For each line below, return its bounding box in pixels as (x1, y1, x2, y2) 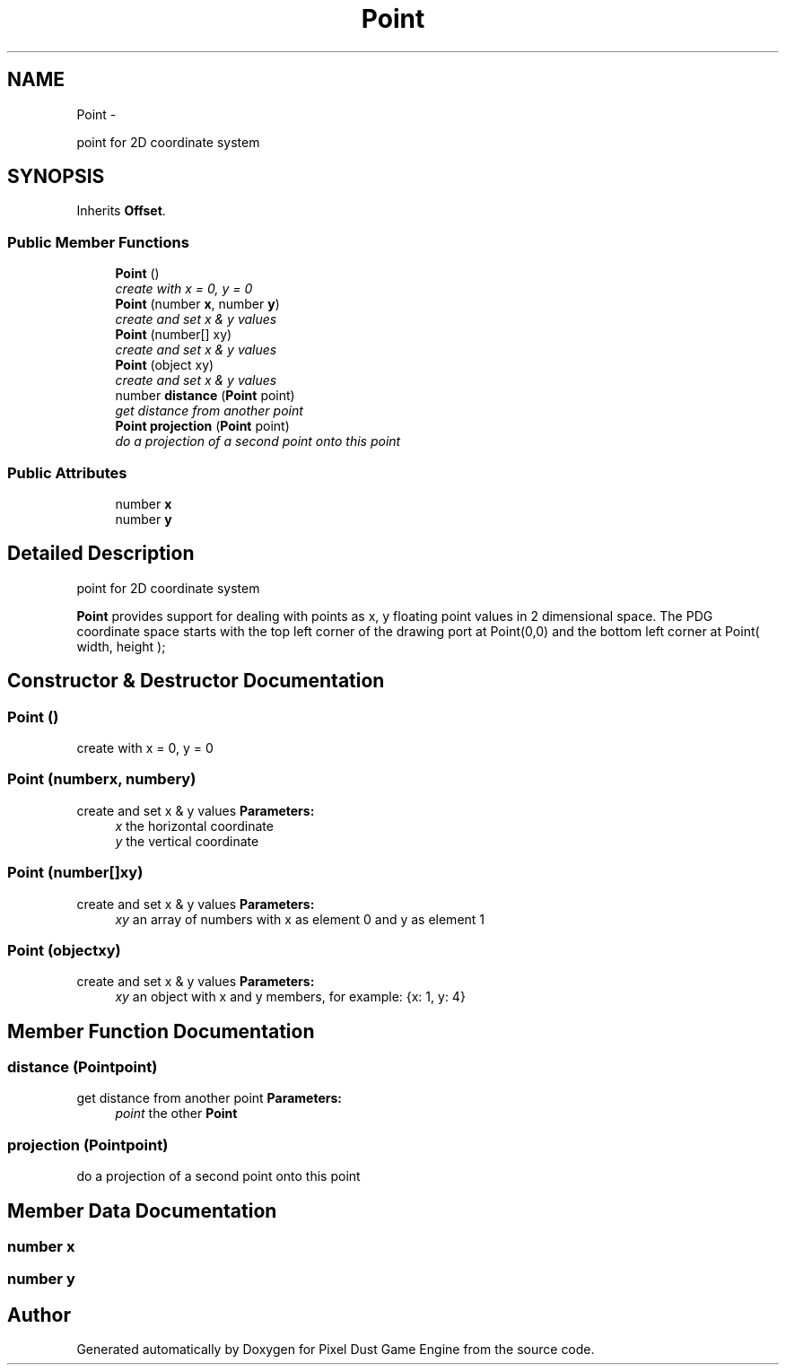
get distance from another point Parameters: (76, 1090, 342, 1106)
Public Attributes (7, 463, 127, 482)
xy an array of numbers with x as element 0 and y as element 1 (115, 911, 485, 927)
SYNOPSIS (7, 165, 105, 188)
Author (7, 1303, 71, 1326)
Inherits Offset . (76, 203, 166, 219)
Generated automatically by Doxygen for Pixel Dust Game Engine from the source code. (76, 1341, 595, 1358)
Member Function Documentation (7, 1019, 315, 1043)
